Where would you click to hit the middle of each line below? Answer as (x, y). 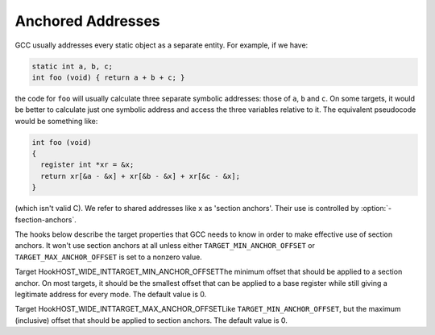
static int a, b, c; (72, 66)
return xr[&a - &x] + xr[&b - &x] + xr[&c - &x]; (141, 176)
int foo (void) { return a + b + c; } (108, 77)
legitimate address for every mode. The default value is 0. (111, 294)
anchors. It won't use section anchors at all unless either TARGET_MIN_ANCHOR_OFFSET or (165, 246)
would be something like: (56, 121)
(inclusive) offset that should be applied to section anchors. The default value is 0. (151, 320)
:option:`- (376, 209)
